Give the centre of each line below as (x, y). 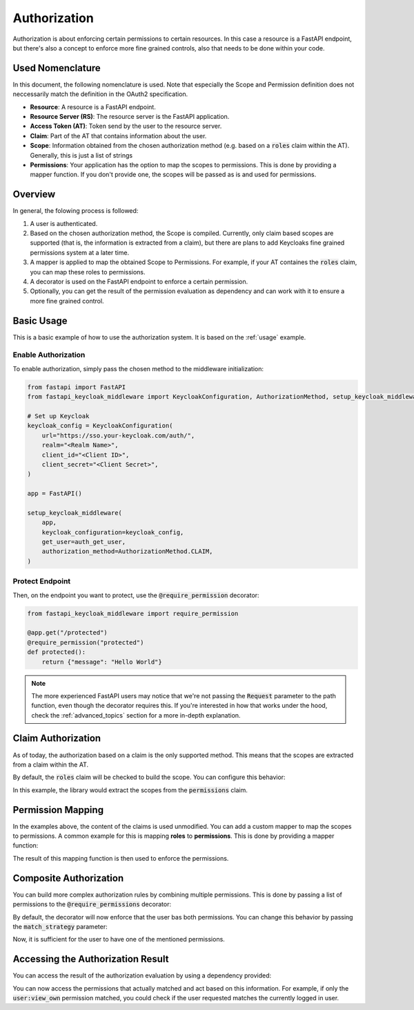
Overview (34, 195)
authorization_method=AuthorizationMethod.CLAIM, (127, 552)
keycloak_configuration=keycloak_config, (113, 532)
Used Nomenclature (57, 68)
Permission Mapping (58, 810)
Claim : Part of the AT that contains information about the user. (118, 135)
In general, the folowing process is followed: (76, 211)
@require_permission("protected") (86, 642)
